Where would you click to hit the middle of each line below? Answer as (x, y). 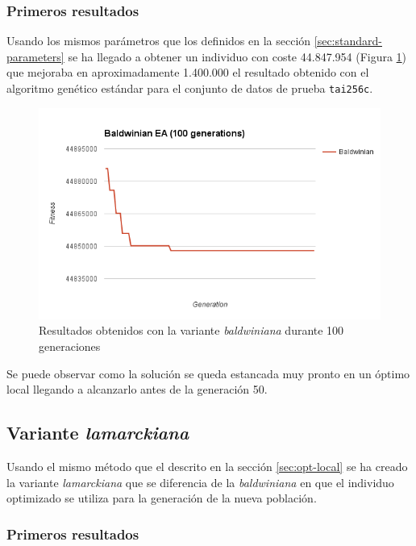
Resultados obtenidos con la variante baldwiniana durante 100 (191, 330)
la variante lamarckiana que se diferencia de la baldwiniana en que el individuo (200, 482)
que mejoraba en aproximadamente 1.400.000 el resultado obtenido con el (188, 72)
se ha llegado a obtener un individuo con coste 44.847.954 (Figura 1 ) (237, 56)
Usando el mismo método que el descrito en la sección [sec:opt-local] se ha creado (207, 466)
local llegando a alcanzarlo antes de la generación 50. (137, 389)
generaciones (70, 346)
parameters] (35, 56)
